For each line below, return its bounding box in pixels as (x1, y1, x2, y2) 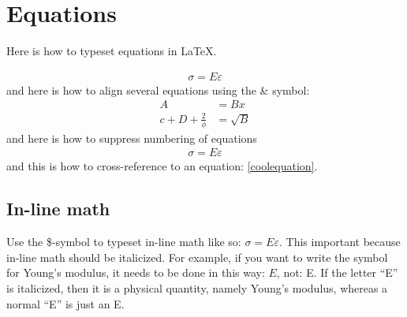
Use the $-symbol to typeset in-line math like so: (6, 233, 241, 250)
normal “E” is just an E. (6, 295, 125, 311)
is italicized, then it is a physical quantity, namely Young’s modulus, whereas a (6, 279, 388, 296)
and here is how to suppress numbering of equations (6, 129, 257, 146)
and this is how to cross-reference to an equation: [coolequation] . (6, 158, 318, 174)
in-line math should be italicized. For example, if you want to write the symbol (6, 248, 388, 265)
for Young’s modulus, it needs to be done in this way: (6, 264, 265, 281)
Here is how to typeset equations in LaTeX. (6, 43, 217, 59)
